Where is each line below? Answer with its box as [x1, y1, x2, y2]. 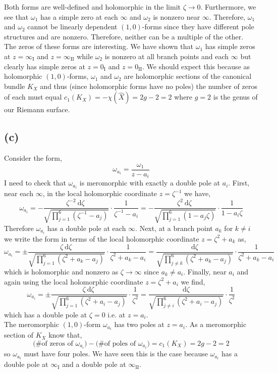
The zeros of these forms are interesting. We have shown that [4, 41, 193, 52]
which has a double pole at [4, 309, 87, 319]
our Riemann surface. [4, 104, 70, 115]
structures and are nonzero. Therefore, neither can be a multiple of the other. [4, 31, 244, 41]
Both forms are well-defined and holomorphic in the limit [4, 2, 181, 12]
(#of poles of [95, 340, 136, 347]
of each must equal [4, 91, 62, 102]
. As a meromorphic [185, 319, 247, 330]
